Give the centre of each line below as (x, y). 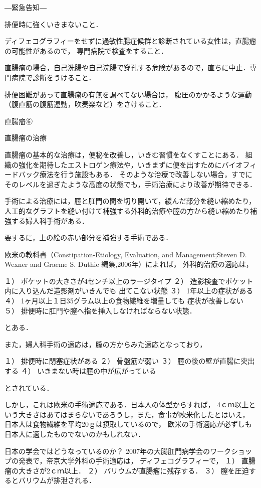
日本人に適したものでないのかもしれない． (75, 434)
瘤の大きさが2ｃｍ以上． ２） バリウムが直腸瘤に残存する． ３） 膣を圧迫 (127, 470)
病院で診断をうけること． (53, 77)
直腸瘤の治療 (26, 138)
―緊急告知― (26, 7)
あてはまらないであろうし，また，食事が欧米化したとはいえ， (148, 414)
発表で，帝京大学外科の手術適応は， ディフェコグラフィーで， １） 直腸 (137, 461)
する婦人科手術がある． (50, 220)
